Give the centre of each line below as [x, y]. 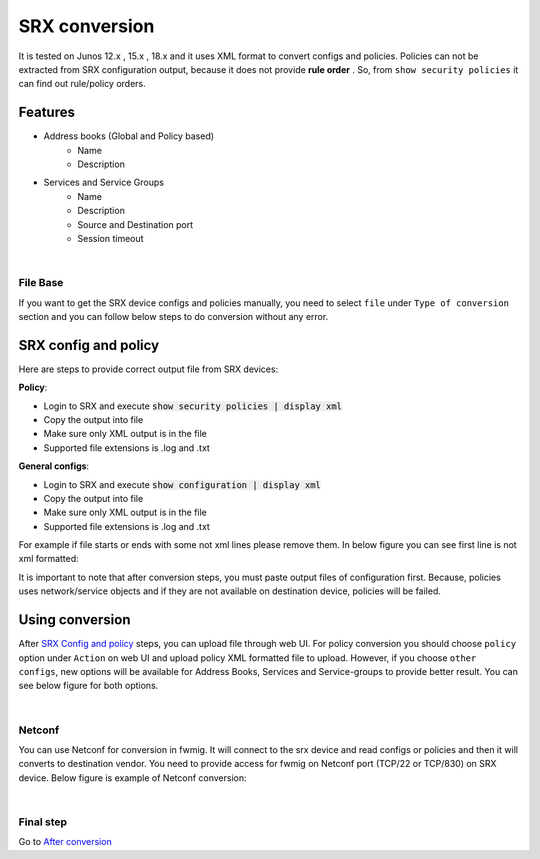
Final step [43, 822]
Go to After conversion [65, 842]
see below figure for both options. [88, 686]
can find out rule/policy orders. [82, 84]
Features [46, 112]
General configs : [54, 466]
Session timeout [110, 238]
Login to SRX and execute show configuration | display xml [182, 484]
